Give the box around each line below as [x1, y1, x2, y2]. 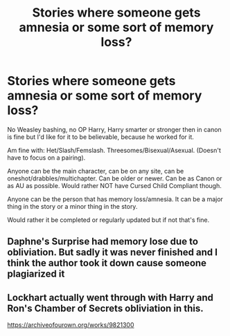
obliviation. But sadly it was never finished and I [7, 247, 218, 259]
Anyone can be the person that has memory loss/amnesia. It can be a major [7, 195, 224, 203]
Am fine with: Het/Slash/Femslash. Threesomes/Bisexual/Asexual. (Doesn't [7, 146, 222, 154]
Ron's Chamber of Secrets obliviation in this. [7, 302, 204, 314]
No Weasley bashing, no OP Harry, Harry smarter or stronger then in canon [7, 125, 222, 133]
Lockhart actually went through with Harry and [7, 292, 213, 304]
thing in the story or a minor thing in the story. [7, 202, 138, 210]
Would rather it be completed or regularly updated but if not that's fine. [7, 216, 210, 224]
